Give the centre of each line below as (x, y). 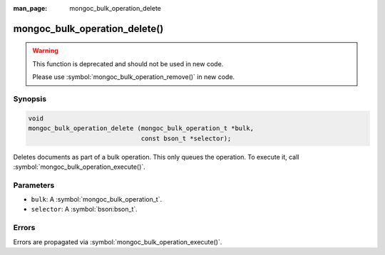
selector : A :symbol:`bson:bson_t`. (84, 209)
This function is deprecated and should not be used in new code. (128, 63)
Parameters (34, 185)
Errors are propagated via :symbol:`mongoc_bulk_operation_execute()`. (118, 241)
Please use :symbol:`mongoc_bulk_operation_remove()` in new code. (134, 77)
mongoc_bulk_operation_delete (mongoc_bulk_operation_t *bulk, (141, 129)
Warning (45, 51)
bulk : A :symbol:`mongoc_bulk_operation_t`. (97, 199)
